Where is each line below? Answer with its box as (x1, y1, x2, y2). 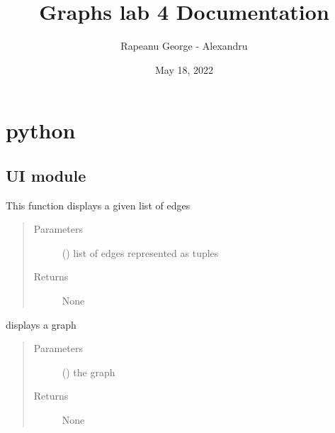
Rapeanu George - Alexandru (120, 38, 248, 53)
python (6, 116, 76, 145)
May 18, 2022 (154, 62, 214, 77)
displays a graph (6, 317, 76, 331)
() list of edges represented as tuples (62, 245, 219, 260)
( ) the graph (62, 364, 115, 379)
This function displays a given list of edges (6, 197, 191, 212)
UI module (6, 164, 86, 186)
